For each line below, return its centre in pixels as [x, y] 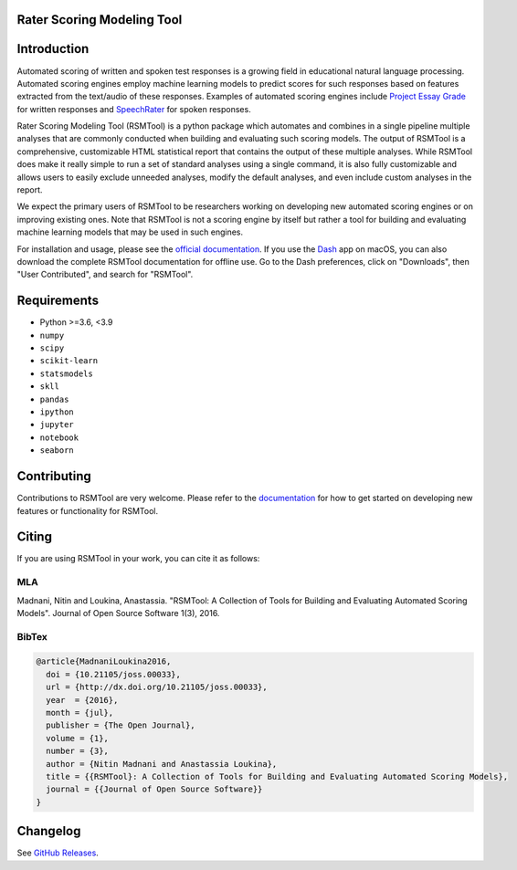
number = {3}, [78, 751]
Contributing [54, 476]
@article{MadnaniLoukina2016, [104, 661]
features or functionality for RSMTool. [88, 510]
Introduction [53, 49]
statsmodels [66, 373]
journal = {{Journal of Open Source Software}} [154, 789]
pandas [54, 399]
